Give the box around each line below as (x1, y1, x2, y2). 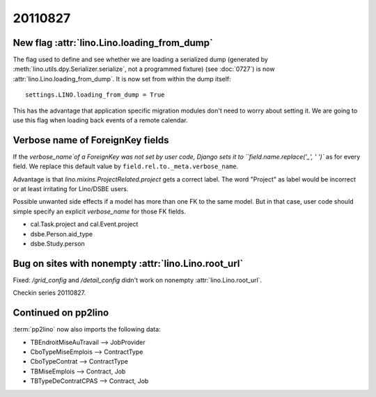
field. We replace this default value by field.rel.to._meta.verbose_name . (13, 162, 239, 170)
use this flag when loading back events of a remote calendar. (13, 116, 188, 124)
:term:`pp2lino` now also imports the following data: (13, 325, 161, 334)
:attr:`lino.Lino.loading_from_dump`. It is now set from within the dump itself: (13, 74, 231, 83)
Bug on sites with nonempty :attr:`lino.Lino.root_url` (13, 257, 244, 269)
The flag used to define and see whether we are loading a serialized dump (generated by (13, 56, 268, 64)
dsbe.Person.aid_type (30, 229, 93, 238)
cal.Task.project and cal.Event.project (30, 220, 139, 229)
